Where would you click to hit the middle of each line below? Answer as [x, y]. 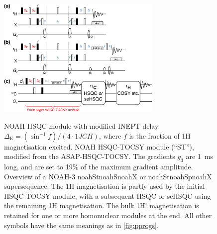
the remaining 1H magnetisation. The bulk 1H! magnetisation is [102, 205]
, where [110, 135]
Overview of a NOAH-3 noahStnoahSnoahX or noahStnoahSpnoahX [108, 176]
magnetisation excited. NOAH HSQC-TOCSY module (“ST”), [99, 146]
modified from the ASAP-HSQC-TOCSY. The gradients [90, 156]
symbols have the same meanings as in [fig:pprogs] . [81, 225]
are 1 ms [200, 156]
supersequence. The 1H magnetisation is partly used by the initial [105, 186]
